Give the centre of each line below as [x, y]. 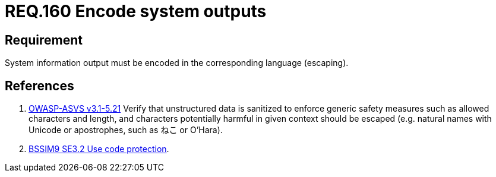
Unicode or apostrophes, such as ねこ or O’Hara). [126, 130]
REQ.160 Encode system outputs [136, 11]
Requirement [44, 40]
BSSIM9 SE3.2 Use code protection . [99, 149]
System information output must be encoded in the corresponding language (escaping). [177, 63]
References [40, 86]
